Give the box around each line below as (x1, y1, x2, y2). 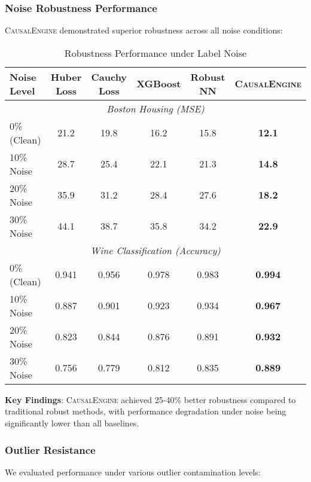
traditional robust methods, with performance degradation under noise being (5, 405, 286, 417)
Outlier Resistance (5, 442, 96, 457)
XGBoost (136, 77, 181, 91)
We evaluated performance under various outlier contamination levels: (5, 465, 261, 478)
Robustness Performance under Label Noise (64, 45, 247, 60)
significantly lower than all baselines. (5, 417, 139, 429)
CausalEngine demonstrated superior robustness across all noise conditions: (5, 24, 283, 36)
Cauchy (91, 69, 127, 84)
